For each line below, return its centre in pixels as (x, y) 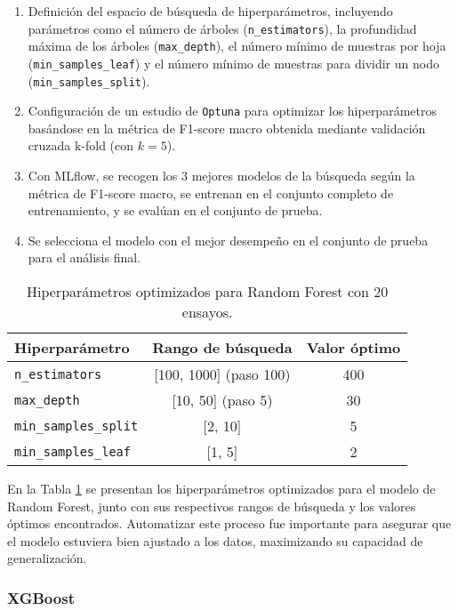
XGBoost (41, 597)
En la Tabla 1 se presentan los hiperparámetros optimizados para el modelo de (221, 489)
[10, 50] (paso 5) (222, 400)
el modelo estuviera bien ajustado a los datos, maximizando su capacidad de (215, 540)
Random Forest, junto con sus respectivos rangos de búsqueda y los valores (212, 506)
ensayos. (207, 312)
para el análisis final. (84, 257)
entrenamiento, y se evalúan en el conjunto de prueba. (175, 210)
